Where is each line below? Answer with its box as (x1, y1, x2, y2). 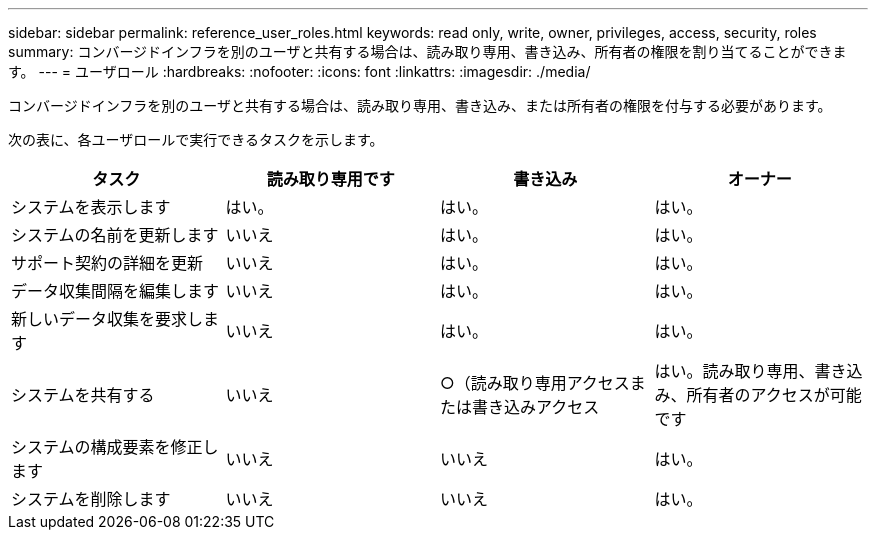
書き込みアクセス (472, 397, 600, 417)
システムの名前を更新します (11, 225, 219, 245)
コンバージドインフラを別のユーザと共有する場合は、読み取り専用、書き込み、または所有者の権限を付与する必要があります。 (8, 97, 832, 114)
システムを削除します (11, 489, 171, 509)
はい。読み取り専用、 (654, 361, 815, 381)
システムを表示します (11, 197, 171, 217)
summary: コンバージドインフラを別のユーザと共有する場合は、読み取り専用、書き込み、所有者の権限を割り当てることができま (8, 43, 847, 60)
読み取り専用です (266, 169, 395, 189)
